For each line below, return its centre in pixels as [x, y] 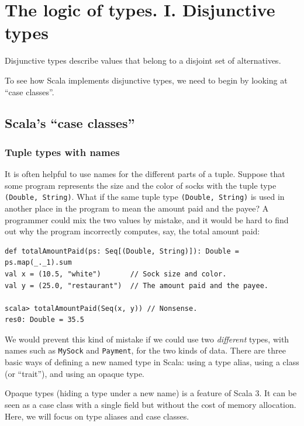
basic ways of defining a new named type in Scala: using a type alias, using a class [152, 362]
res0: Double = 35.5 [45, 320]
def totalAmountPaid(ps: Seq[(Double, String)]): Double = [122, 251]
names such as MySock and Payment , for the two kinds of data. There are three [145, 350]
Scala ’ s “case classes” [70, 123]
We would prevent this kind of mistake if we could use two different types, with [147, 339]
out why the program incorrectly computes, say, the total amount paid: [132, 231]
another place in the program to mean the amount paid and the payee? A [137, 208]
